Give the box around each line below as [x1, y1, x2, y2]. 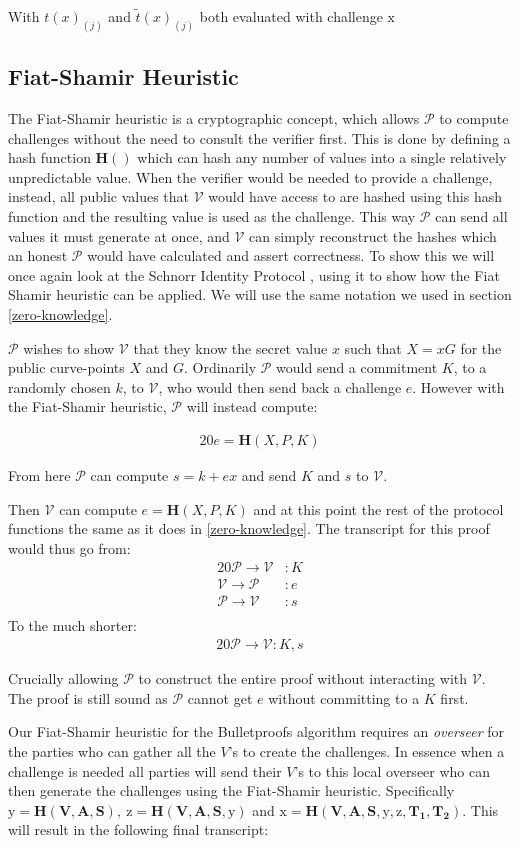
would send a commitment [276, 357, 438, 378]
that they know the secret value [133, 337, 328, 358]
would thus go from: [8, 537, 131, 558]
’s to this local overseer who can [294, 760, 491, 781]
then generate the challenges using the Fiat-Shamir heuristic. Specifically [8, 780, 455, 801]
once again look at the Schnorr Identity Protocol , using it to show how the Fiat [8, 264, 500, 285]
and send [241, 465, 297, 485]
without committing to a [268, 687, 420, 708]
